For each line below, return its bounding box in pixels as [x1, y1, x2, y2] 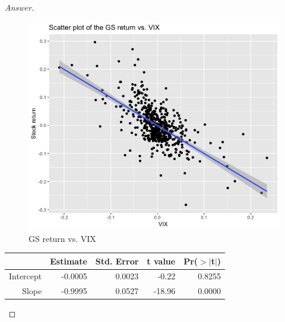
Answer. [5, 1, 34, 13]
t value [147, 254, 176, 267]
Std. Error [95, 254, 139, 267]
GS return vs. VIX [28, 232, 96, 244]
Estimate [50, 254, 87, 267]
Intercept [9, 270, 42, 282]
